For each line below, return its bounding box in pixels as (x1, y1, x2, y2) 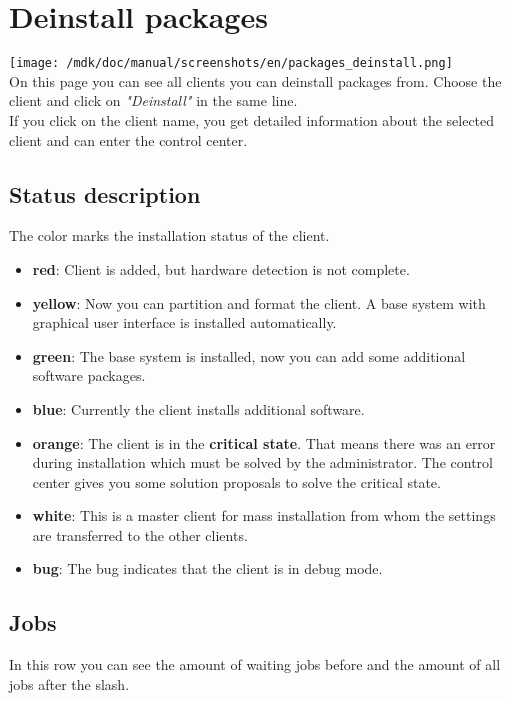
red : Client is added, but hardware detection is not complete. (32, 258, 410, 279)
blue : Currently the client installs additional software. (32, 398, 365, 419)
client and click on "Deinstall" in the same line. (9, 90, 298, 111)
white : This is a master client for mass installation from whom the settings (32, 505, 496, 526)
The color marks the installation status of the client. (9, 225, 330, 246)
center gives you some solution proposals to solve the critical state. (32, 471, 441, 492)
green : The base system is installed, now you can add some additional (32, 345, 466, 366)
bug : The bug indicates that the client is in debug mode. (32, 558, 383, 579)
